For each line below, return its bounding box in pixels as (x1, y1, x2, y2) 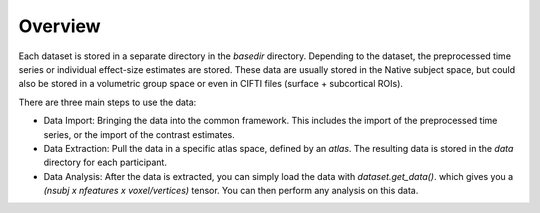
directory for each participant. (43, 156, 167, 169)
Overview (18, 15, 101, 37)
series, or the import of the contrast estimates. (43, 128, 235, 140)
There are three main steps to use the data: (18, 96, 197, 108)
